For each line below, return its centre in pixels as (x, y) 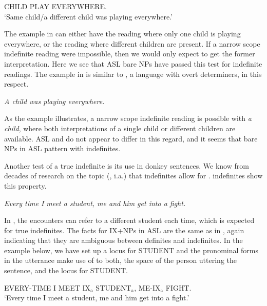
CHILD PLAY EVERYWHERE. (55, 6)
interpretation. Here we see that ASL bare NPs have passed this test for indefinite (133, 63)
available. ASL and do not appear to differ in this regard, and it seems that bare (131, 138)
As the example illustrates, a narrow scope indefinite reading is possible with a (128, 118)
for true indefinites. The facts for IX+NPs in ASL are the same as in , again (124, 230)
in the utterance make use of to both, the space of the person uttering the (120, 260)
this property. (25, 185)
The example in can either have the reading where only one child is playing (122, 34)
